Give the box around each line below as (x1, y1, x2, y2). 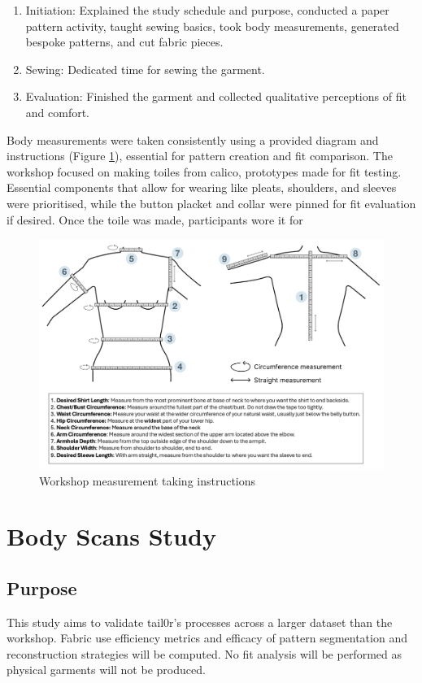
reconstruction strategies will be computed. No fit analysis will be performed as (7, 645, 402, 662)
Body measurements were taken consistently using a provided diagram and (7, 131, 379, 148)
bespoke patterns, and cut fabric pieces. (25, 33, 224, 50)
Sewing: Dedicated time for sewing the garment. (25, 60, 265, 77)
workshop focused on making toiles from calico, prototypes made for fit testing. (7, 163, 402, 180)
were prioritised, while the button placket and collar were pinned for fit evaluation (7, 194, 416, 211)
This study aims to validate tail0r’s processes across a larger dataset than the (7, 613, 393, 630)
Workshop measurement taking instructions (39, 472, 256, 489)
